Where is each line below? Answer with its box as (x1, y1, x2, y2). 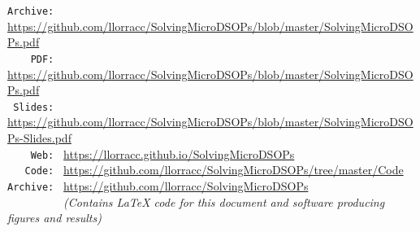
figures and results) (7, 209, 102, 226)
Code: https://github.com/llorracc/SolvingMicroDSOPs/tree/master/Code (24, 161, 404, 178)
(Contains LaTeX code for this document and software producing (63, 193, 385, 210)
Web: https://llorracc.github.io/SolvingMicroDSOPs (30, 145, 295, 162)
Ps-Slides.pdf (7, 129, 71, 146)
